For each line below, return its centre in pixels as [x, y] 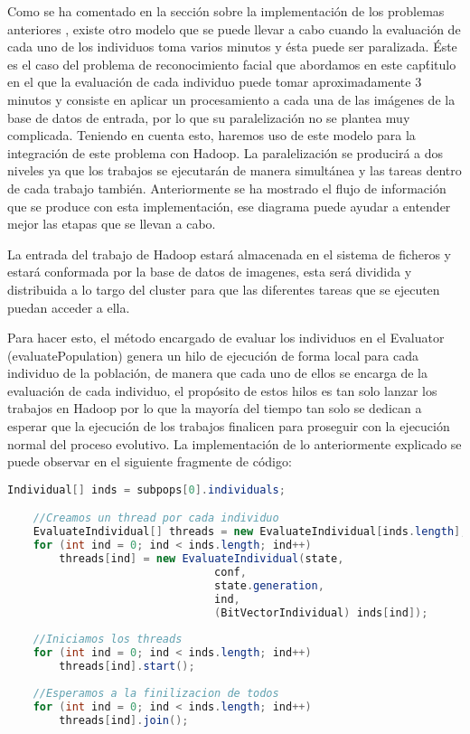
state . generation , [269, 585]
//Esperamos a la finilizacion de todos [156, 693]
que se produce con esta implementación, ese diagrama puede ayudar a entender [229, 206]
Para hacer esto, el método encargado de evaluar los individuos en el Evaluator [226, 338]
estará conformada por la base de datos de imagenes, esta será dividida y [210, 272]
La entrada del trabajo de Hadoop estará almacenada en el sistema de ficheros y [230, 254]
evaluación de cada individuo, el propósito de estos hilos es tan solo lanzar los [222, 390]
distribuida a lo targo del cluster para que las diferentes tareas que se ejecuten [224, 289]
